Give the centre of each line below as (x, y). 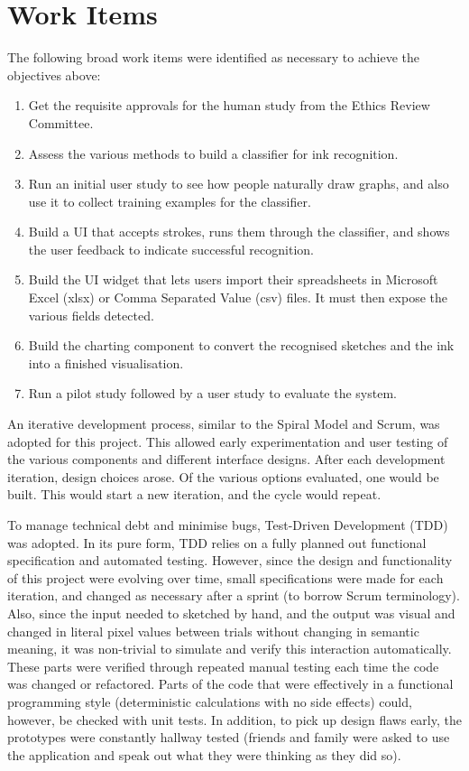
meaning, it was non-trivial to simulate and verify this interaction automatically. (230, 649)
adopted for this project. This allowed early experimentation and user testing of (228, 441)
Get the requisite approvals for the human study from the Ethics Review (229, 105)
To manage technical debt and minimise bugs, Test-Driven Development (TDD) (228, 525)
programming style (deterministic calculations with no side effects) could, (210, 701)
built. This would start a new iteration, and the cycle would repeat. (194, 494)
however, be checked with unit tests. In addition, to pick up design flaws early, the (234, 719)
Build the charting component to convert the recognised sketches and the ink (241, 345)
